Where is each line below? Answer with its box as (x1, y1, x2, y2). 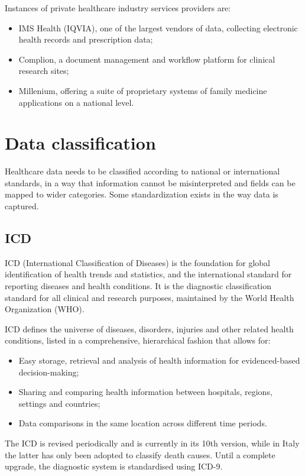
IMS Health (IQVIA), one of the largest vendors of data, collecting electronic (18, 21, 298, 34)
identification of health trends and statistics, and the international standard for (5, 268, 292, 280)
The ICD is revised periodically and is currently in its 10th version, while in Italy (5, 436, 300, 449)
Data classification (5, 131, 156, 155)
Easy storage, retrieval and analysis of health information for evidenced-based (18, 354, 300, 367)
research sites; (18, 64, 69, 77)
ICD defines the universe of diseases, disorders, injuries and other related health (5, 322, 294, 335)
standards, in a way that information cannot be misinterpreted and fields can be (5, 176, 296, 189)
